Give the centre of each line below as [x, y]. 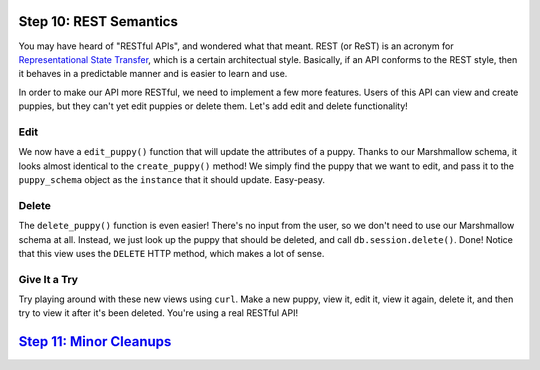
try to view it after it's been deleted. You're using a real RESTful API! [158, 313]
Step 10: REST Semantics [98, 21]
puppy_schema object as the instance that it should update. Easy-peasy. [171, 179]
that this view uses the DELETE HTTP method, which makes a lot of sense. [171, 253]
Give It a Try [48, 279]
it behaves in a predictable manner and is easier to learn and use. [153, 74]
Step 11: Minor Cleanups [95, 341]
